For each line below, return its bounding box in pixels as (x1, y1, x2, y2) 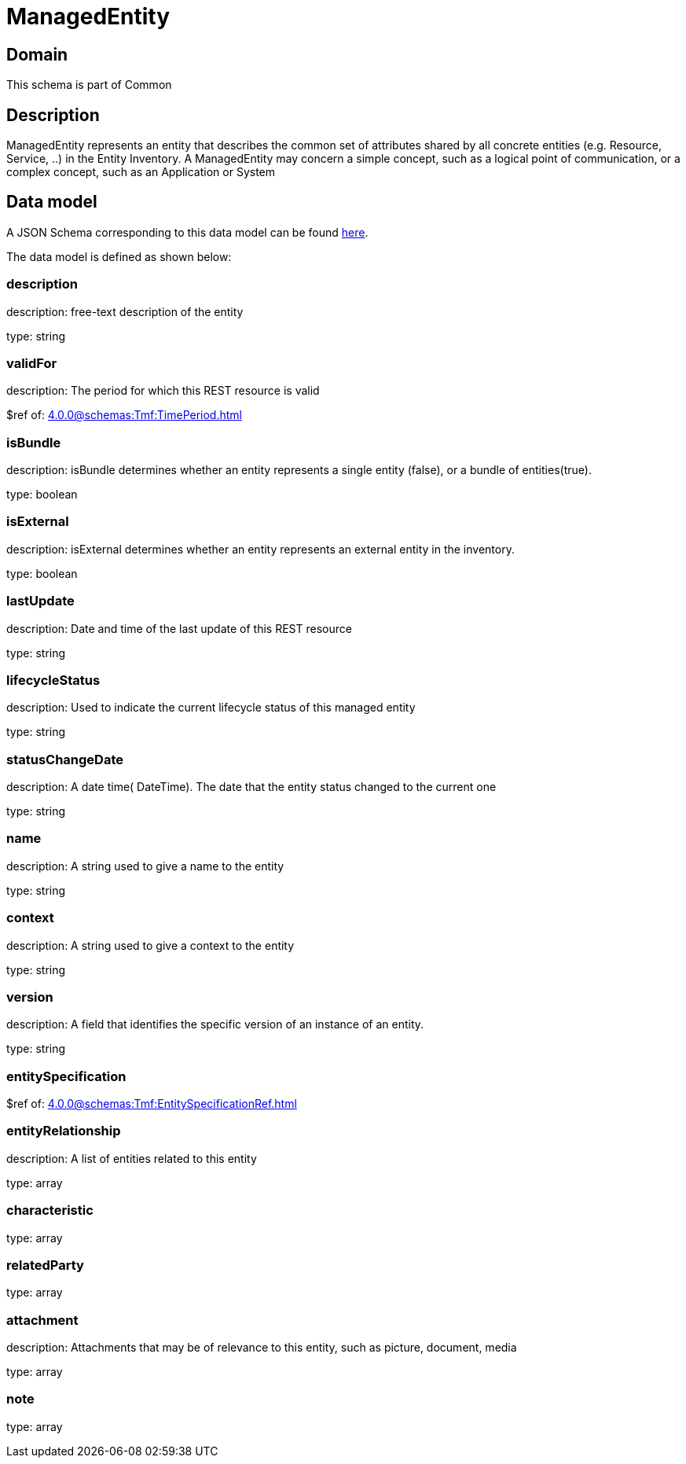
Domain (6, 44, 68, 64)
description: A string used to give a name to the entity (6, 859, 284, 873)
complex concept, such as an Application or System (6, 165, 276, 179)
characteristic (6, 1202, 94, 1219)
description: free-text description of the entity (6, 304, 244, 318)
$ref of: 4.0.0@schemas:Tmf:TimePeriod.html (6, 408, 242, 422)
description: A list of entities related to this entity (6, 1151, 257, 1165)
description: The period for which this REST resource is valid (6, 384, 320, 398)
